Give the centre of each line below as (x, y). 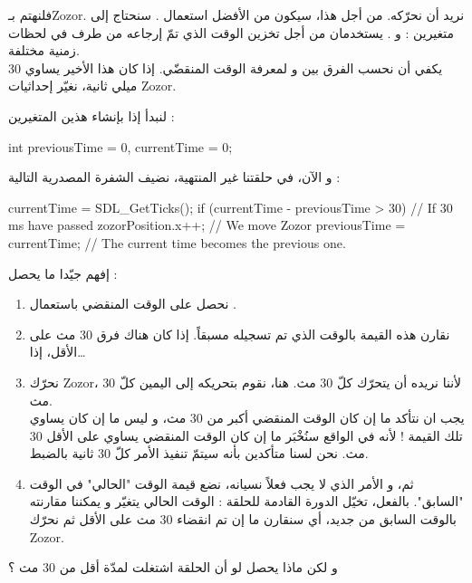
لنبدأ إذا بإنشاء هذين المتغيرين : (92, 115)
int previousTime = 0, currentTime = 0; (120, 146)
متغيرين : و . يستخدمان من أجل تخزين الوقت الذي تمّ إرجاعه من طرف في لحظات (231, 32)
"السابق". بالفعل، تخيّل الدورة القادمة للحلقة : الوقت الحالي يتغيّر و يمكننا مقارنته (246, 501)
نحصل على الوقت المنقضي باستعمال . (133, 304)
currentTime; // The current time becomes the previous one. (177, 242)
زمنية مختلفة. (44, 50)
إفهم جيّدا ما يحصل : (63, 273)
